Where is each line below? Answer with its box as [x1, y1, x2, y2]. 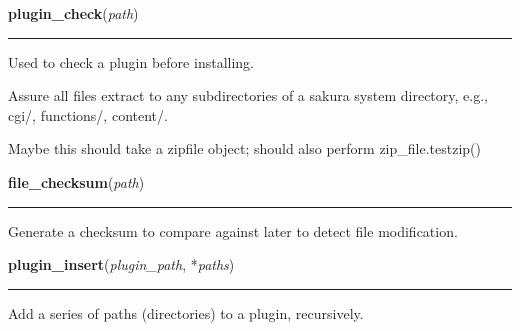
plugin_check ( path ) [8, 3, 139, 23]
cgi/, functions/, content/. [8, 104, 168, 125]
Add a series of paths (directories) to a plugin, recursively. [8, 302, 364, 323]
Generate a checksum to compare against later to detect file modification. [8, 220, 458, 241]
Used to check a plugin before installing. [8, 51, 254, 72]
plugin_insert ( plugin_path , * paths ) [8, 254, 235, 275]
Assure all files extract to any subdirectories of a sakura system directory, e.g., [8, 85, 488, 106]
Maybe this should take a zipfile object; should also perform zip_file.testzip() [8, 138, 481, 159]
